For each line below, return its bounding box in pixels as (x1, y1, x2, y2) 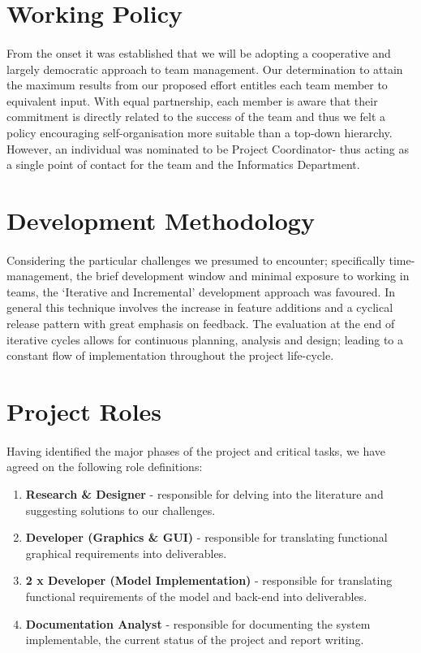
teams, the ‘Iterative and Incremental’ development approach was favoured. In (6, 283, 396, 300)
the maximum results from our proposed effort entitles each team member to (6, 76, 388, 93)
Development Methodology (6, 203, 315, 236)
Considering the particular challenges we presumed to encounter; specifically (6, 251, 385, 268)
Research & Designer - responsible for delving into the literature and (25, 486, 384, 502)
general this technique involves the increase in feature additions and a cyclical (6, 299, 393, 316)
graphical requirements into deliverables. (25, 544, 227, 561)
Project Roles (6, 395, 162, 428)
